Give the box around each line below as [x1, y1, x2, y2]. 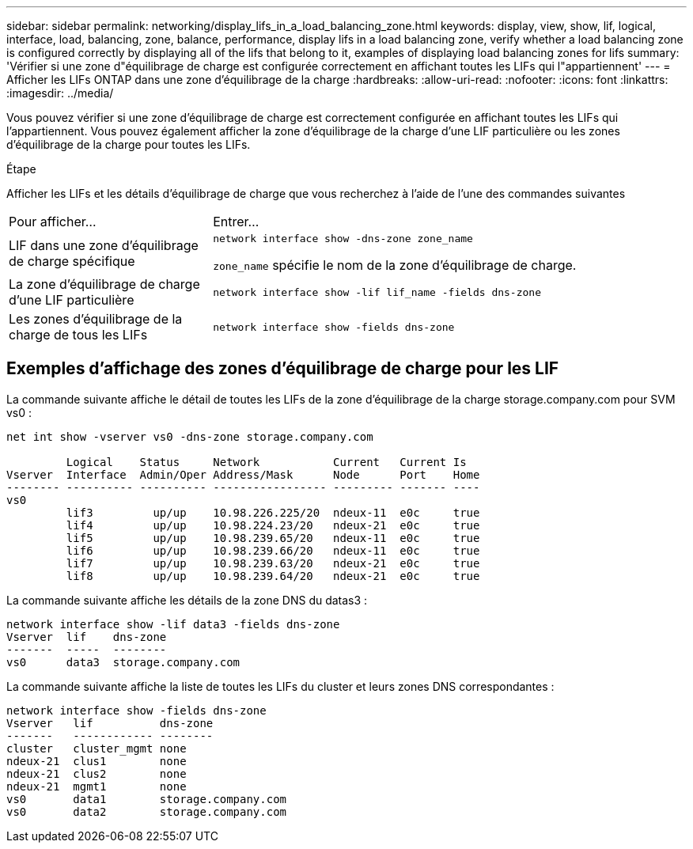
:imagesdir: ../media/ [6, 86, 114, 100]
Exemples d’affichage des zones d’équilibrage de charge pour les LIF [6, 358, 559, 379]
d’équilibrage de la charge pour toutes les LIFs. [6, 138, 251, 151]
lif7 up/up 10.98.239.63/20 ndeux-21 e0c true [66, 556, 480, 570]
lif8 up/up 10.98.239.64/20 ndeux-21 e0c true [66, 569, 480, 582]
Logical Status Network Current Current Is [66, 455, 467, 468]
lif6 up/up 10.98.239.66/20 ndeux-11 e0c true [66, 544, 480, 557]
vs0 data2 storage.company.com [6, 805, 287, 818]
